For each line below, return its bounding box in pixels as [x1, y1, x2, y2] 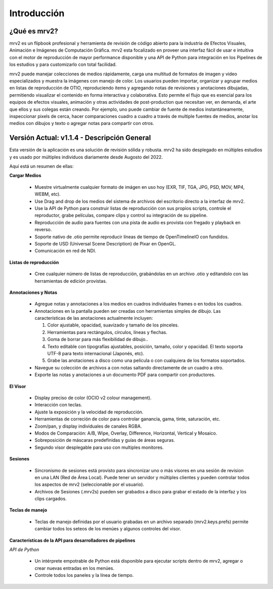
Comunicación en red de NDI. [34, 248, 97, 254]
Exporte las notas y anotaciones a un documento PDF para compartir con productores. [34, 372, 216, 378]
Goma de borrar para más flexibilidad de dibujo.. [47, 336, 148, 343]
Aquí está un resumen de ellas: [9, 163, 74, 170]
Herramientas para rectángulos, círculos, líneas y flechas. [47, 329, 168, 335]
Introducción [9, 8, 65, 19]
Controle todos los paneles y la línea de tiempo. [34, 572, 134, 578]
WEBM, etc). [34, 191, 61, 197]
